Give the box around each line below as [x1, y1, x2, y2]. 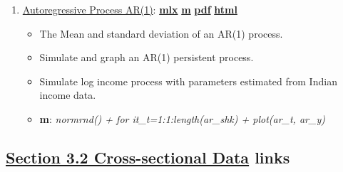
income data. [39, 87, 96, 102]
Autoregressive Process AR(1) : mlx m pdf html [22, 2, 237, 16]
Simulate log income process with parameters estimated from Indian [39, 73, 337, 88]
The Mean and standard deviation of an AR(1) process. [39, 26, 283, 41]
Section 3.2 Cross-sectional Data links [6, 146, 290, 168]
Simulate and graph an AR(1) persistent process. [39, 50, 254, 65]
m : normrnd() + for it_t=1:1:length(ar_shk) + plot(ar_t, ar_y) [39, 111, 325, 126]
